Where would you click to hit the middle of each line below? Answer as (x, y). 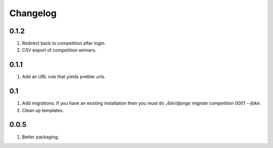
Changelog (33, 13)
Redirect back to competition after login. (64, 43)
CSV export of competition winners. (59, 50)
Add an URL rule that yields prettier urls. (64, 77)
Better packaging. (40, 137)
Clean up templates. (43, 110)
